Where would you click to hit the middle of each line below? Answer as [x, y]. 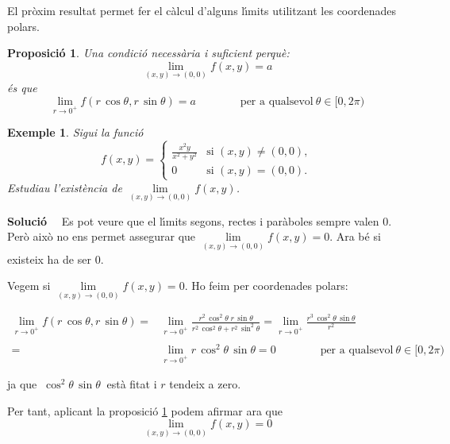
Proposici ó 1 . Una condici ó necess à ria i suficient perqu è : [148, 53]
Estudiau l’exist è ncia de [65, 187]
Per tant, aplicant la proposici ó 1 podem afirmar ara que [145, 410]
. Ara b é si [355, 236]
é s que [22, 87]
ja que [22, 384]
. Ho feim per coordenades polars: [266, 286]
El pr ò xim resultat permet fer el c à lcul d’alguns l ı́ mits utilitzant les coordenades [202, 10]
